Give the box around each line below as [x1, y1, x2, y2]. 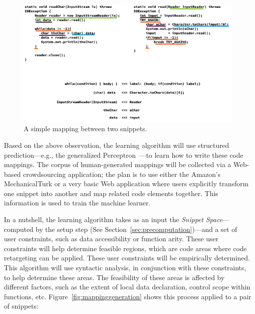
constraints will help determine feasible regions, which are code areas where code [4, 243, 247, 253]
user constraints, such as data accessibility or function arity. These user [4, 233, 219, 244]
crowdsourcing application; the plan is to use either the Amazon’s [23, 169, 221, 179]
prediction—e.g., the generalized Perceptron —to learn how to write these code [4, 149, 243, 160]
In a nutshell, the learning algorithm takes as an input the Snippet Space [4, 214, 223, 225]
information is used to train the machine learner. [4, 198, 151, 208]
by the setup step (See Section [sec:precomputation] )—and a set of [35, 224, 237, 234]
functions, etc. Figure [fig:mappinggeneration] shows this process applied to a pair [4, 291, 252, 301]
